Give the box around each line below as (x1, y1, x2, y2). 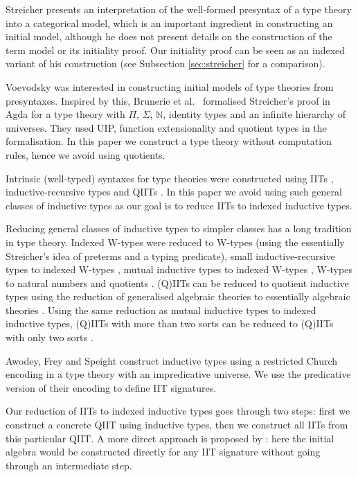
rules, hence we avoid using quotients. (6, 147, 165, 162)
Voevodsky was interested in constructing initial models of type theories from (6, 79, 334, 94)
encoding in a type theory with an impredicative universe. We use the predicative (6, 367, 351, 381)
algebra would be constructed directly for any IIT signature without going (6, 444, 321, 459)
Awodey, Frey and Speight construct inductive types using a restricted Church (6, 353, 338, 367)
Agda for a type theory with (6, 107, 125, 121)
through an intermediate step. (6, 458, 132, 472)
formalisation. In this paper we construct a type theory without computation (6, 134, 332, 148)
